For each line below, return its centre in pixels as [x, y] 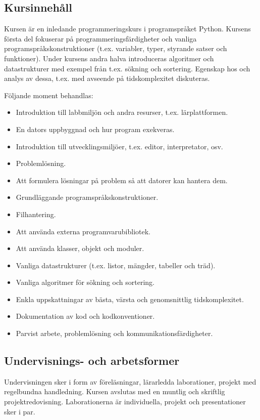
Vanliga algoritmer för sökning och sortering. [85, 282]
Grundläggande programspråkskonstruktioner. [87, 197]
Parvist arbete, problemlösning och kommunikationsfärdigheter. [114, 333]
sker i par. [20, 411]
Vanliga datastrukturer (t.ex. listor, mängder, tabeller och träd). [116, 265]
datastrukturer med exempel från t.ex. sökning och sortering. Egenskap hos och [127, 68]
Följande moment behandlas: [49, 95]
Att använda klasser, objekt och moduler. [80, 248]
